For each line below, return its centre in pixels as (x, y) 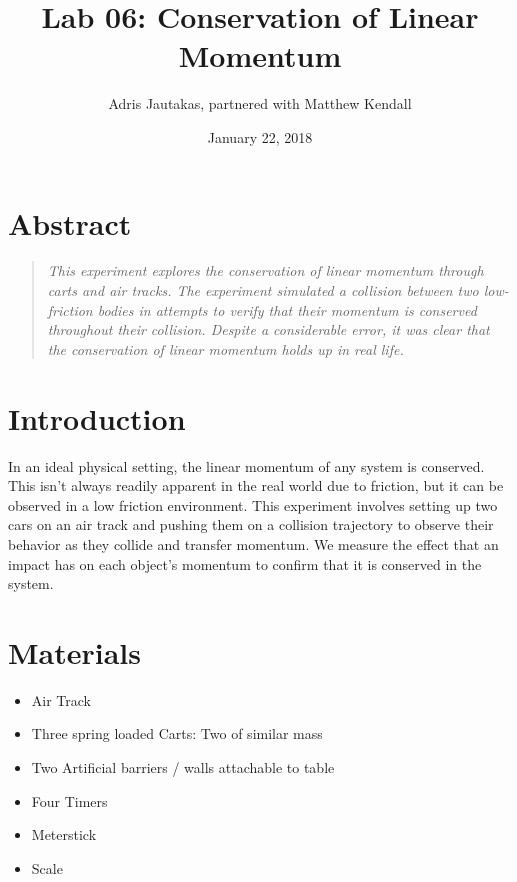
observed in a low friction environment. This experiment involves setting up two (253, 504)
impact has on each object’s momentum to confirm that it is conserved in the (245, 563)
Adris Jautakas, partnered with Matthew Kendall (260, 103)
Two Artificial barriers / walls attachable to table (183, 767)
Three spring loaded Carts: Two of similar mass (177, 733)
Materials (75, 651)
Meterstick (64, 834)
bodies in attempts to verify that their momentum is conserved (287, 309)
